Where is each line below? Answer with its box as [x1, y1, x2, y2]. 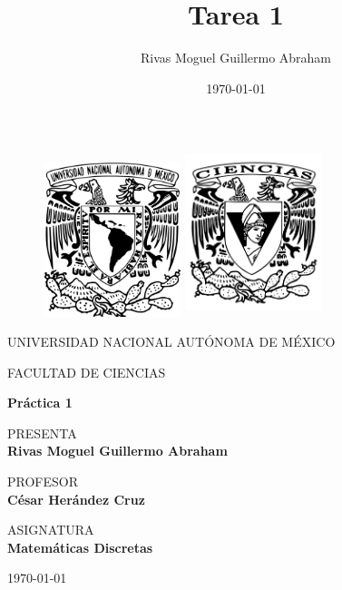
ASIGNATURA [7, 520, 94, 539]
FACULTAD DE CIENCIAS [7, 362, 166, 381]
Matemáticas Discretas [7, 537, 153, 556]
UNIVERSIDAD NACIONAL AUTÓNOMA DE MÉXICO [7, 332, 336, 351]
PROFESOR [7, 472, 78, 491]
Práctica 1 [7, 393, 73, 412]
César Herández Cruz [7, 489, 145, 508]
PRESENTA [7, 423, 77, 442]
